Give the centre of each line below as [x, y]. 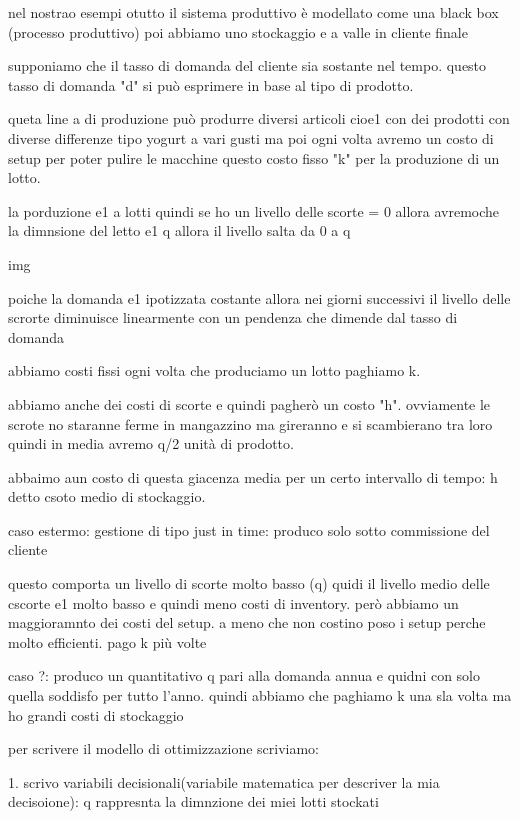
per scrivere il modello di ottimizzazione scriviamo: [164, 748]
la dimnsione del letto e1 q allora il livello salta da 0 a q [179, 230]
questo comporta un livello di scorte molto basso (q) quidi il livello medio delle [249, 583]
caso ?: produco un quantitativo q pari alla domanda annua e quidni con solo [244, 675]
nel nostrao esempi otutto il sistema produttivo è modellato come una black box [253, 12]
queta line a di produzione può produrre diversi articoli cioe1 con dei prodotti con [259, 118]
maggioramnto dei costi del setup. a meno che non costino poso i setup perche [247, 622]
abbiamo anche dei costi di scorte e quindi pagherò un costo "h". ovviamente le [249, 403]
